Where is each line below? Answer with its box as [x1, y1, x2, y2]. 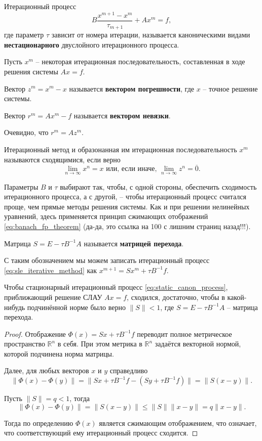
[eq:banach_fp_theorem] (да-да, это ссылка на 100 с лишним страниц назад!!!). [4, 221, 251, 231]
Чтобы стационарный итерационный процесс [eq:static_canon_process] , [4, 282, 228, 292]
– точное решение [203, 83, 258, 94]
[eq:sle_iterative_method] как [4, 264, 97, 275]
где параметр [4, 29, 44, 40]
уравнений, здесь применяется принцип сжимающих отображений [4, 211, 208, 222]
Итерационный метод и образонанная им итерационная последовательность [4, 144, 237, 154]
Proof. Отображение [4, 328, 66, 339]
